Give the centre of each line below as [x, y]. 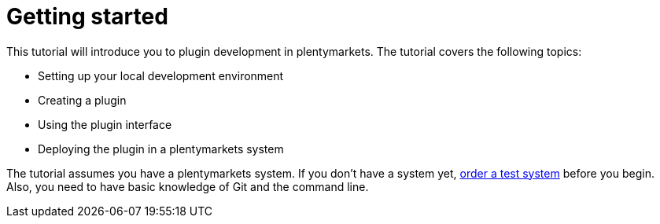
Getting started [87, 17]
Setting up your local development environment [161, 75]
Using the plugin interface [105, 124]
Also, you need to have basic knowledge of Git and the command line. [188, 186]
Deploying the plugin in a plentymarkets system [161, 149]
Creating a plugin [82, 100]
